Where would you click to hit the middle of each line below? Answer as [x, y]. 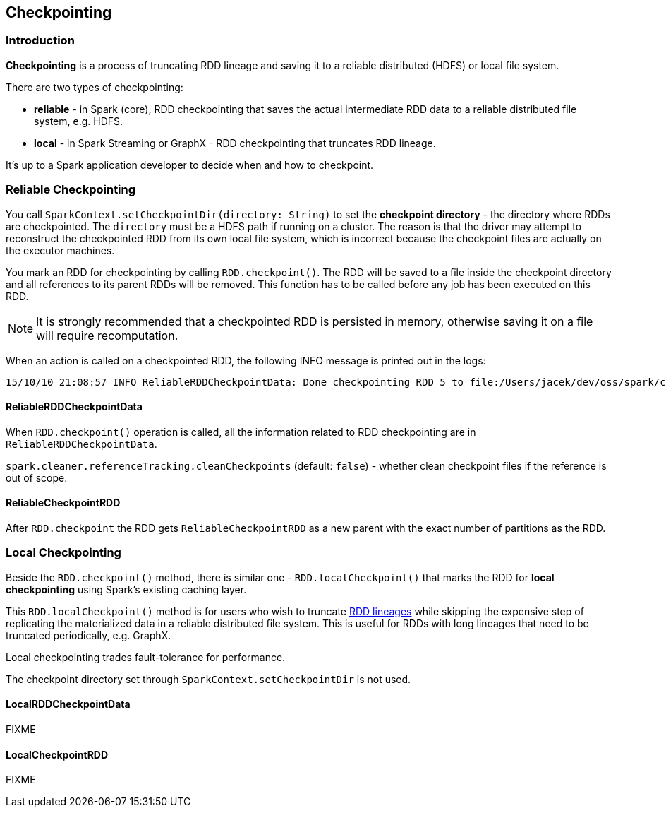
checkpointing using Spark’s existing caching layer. [126, 589]
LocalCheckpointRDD [57, 754]
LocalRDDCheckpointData [68, 704]
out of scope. [37, 477]
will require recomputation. [107, 335]
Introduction [40, 41]
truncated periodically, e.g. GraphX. [89, 635]
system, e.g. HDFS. [79, 121]
